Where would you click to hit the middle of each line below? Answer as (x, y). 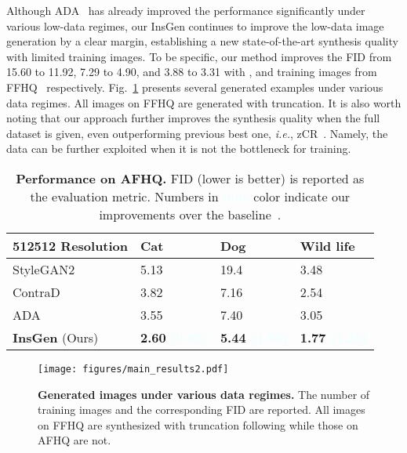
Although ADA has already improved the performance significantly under (186, 10)
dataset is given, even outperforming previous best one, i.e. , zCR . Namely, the (197, 133)
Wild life (327, 245)
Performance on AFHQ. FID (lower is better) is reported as (190, 178)
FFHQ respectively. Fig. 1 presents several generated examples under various (195, 87)
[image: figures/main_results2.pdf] (133, 369)
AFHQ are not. (74, 440)
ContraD (36, 292)
